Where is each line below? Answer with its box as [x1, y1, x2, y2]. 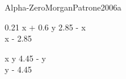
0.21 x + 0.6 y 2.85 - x [5, 20, 86, 33]
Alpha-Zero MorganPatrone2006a [5, 1, 122, 13]
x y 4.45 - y [5, 51, 46, 64]
